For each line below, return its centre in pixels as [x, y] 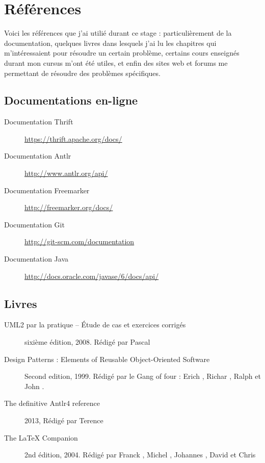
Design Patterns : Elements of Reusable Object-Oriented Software [107, 359]
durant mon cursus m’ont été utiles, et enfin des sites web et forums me [116, 62]
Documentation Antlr [38, 156]
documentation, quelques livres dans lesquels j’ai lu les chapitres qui [110, 43]
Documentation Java [36, 259]
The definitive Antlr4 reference [52, 403]
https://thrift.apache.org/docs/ [73, 138]
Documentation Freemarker [47, 190]
